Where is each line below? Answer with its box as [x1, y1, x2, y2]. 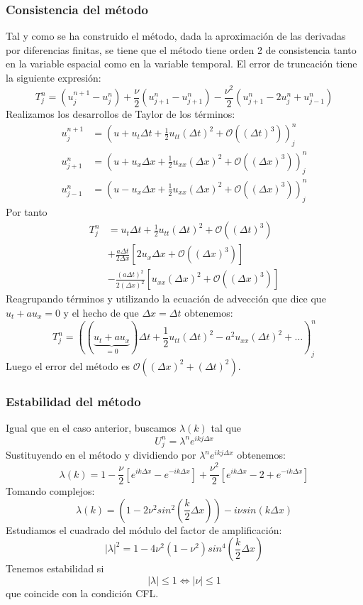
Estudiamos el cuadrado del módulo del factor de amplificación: [6, 522, 282, 537]
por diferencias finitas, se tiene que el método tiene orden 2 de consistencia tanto [6, 42, 357, 57]
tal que [211, 420, 241, 435]
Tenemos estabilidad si [6, 561, 104, 576]
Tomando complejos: [6, 484, 95, 498]
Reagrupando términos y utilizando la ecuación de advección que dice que [6, 291, 326, 306]
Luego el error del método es [6, 358, 130, 373]
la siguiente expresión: [6, 70, 101, 85]
